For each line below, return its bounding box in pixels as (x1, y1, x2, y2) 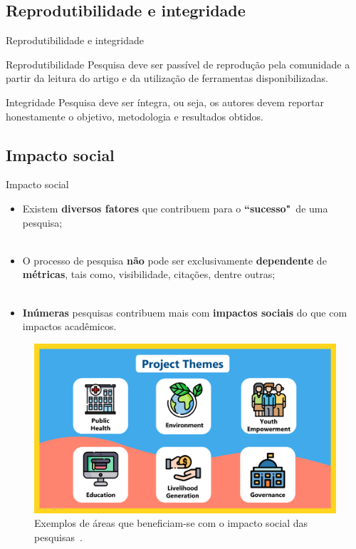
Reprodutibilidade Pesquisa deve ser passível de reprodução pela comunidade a (6, 56, 350, 71)
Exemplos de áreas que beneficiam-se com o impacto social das (34, 515, 308, 530)
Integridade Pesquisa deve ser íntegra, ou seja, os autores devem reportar (6, 94, 324, 109)
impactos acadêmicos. (22, 319, 117, 334)
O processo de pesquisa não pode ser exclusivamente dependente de (22, 252, 327, 267)
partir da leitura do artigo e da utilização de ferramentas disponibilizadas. (6, 71, 328, 86)
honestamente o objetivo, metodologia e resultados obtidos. (6, 108, 264, 123)
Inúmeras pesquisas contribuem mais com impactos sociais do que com (22, 304, 347, 319)
